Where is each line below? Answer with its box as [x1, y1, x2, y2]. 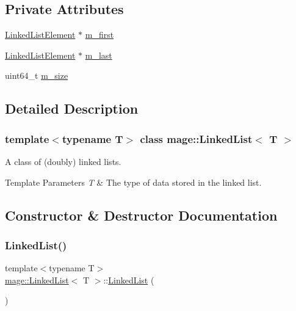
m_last [85, 48, 112, 61]
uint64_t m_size [5, 69, 68, 82]
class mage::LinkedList [140, 131, 253, 146]
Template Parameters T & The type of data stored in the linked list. [5, 175, 262, 188]
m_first [85, 28, 114, 41]
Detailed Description [5, 99, 139, 118]
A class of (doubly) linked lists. [5, 155, 121, 167]
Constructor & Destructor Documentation [5, 205, 278, 224]
